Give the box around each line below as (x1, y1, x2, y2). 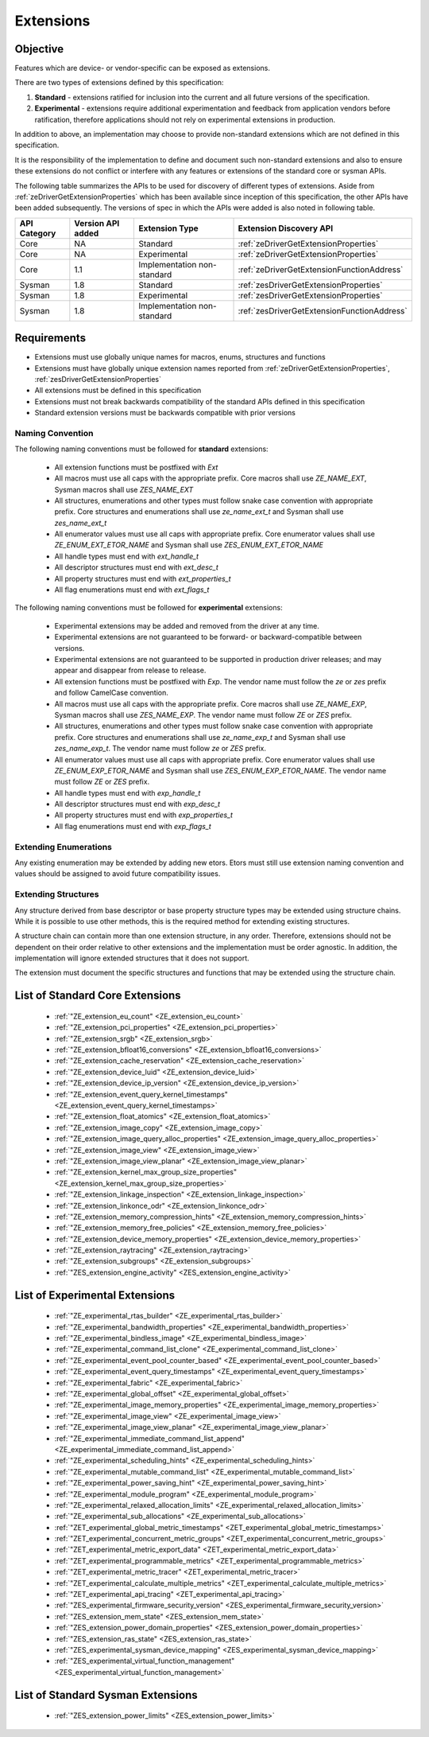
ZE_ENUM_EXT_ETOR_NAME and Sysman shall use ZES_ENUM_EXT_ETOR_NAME (54, 540, 323, 550)
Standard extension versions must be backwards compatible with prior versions (34, 408, 296, 418)
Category (19, 228, 56, 239)
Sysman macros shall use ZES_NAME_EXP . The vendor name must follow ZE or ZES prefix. (54, 710, 353, 719)
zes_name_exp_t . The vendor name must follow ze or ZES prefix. (54, 744, 266, 754)
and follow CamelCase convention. (54, 688, 168, 698)
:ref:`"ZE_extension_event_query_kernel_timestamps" (54, 1089, 228, 1099)
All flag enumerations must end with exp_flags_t (54, 821, 212, 831)
